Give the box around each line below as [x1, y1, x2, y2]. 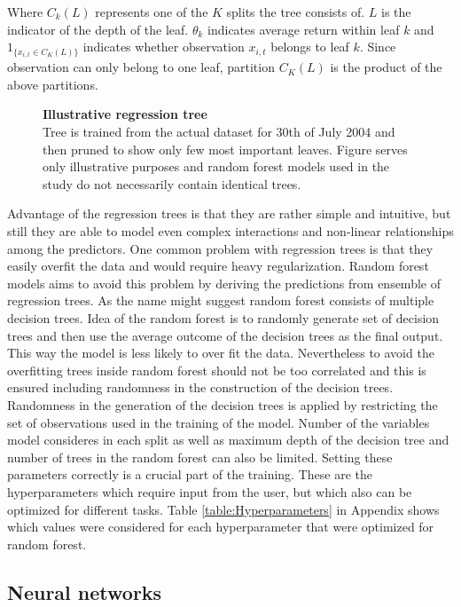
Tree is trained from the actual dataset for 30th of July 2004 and [43, 122, 395, 141]
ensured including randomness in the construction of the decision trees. [7, 378, 394, 397]
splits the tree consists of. [226, 3, 365, 20]
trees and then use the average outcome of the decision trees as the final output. [7, 326, 443, 344]
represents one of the [95, 3, 208, 20]
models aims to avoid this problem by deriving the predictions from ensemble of [7, 273, 441, 292]
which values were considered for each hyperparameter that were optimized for [7, 517, 434, 536]
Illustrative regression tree [43, 105, 207, 123]
